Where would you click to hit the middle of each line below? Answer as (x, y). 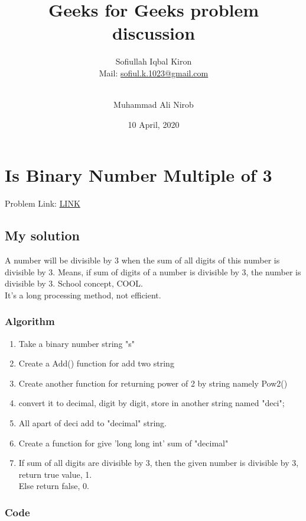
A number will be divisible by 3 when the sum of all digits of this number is (142, 260)
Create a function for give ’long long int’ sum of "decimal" (123, 443)
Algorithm (30, 321)
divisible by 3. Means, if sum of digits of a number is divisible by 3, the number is (153, 271)
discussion (154, 33)
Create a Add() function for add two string (96, 363)
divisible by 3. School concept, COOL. (74, 283)
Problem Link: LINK (43, 203)
